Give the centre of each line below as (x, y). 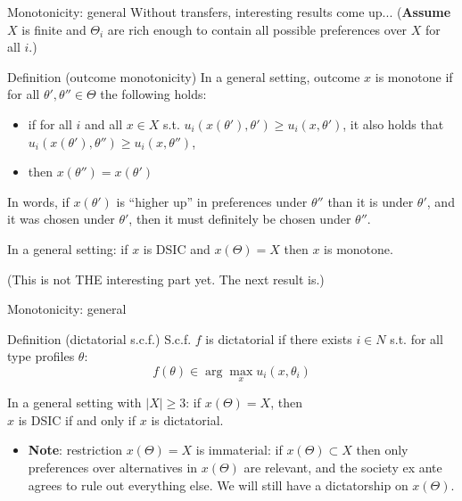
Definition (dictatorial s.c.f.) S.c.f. (99, 338)
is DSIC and (177, 248)
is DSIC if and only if (77, 419)
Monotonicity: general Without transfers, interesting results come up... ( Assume (229, 12)
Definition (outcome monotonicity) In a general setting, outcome (184, 76)
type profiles (41, 356)
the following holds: (153, 94)
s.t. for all (417, 338)
